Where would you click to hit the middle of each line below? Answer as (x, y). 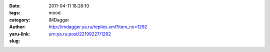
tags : (15, 13)
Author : (17, 27)
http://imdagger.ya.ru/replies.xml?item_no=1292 (98, 27)
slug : (14, 40)
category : (20, 19)
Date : (15, 6)
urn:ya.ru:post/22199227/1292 (80, 34)
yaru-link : (19, 34)
